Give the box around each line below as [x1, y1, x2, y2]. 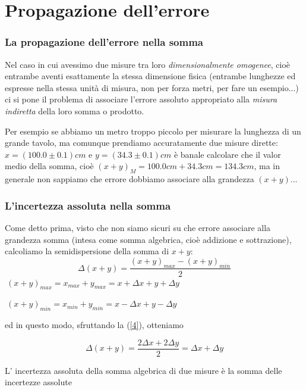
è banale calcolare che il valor [173, 148, 281, 160]
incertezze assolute [5, 376, 72, 388]
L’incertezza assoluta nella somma [5, 198, 171, 213]
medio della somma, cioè [5, 160, 94, 172]
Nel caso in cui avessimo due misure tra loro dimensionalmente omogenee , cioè [5, 58, 291, 70]
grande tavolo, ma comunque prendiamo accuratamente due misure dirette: [5, 136, 278, 149]
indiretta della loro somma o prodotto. [5, 104, 144, 117]
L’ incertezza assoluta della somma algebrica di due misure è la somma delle [5, 364, 282, 376]
